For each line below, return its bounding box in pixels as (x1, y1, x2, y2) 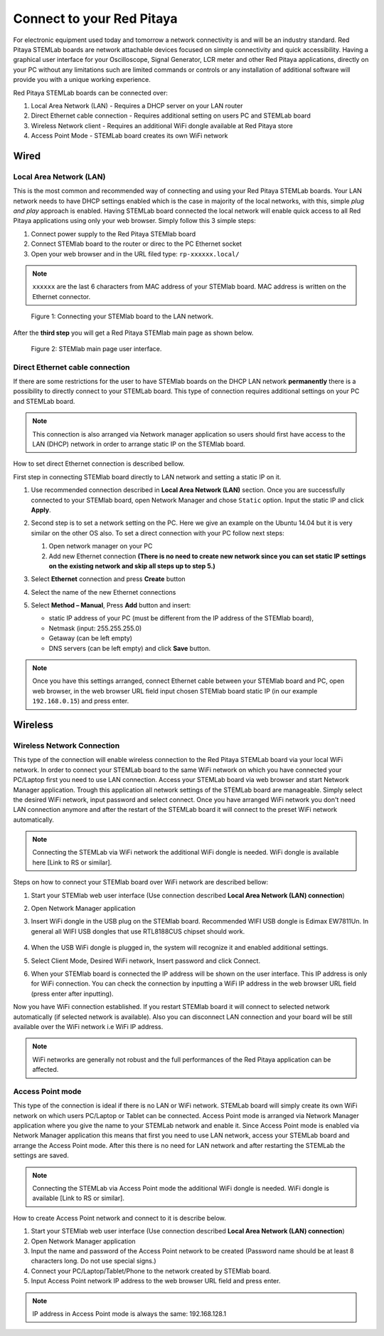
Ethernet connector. (32, 292, 91, 301)
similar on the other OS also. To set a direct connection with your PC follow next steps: (31, 528, 284, 537)
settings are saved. (13, 1151, 69, 1160)
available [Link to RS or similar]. (32, 1194, 124, 1203)
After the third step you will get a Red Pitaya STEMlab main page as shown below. (13, 328, 254, 337)
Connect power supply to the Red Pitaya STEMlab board (31, 229, 196, 238)
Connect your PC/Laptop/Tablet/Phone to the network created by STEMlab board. (31, 1266, 272, 1275)
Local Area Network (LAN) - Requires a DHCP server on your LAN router (31, 101, 243, 110)
